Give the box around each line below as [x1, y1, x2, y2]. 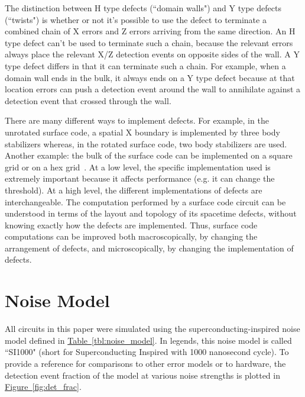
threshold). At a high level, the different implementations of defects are [5, 183, 262, 196]
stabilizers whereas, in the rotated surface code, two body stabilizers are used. [5, 137, 287, 150]
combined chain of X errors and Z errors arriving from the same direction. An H [5, 25, 296, 37]
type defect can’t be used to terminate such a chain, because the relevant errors [5, 36, 293, 49]
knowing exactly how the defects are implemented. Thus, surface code [5, 218, 258, 231]
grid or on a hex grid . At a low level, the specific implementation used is [5, 160, 271, 173]
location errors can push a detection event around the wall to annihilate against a [5, 83, 301, 95]
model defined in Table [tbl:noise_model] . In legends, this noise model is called [5, 334, 292, 346]
